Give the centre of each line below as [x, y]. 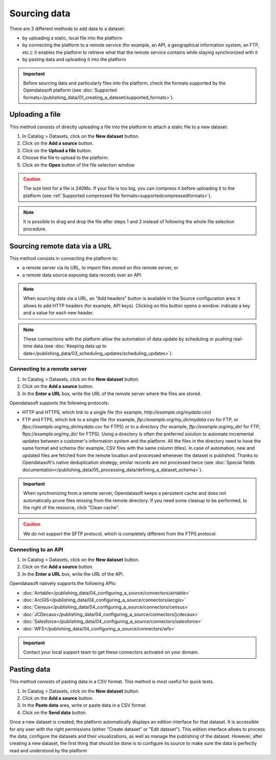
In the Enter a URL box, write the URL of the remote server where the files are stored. [112, 394]
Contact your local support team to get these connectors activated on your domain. [111, 652]
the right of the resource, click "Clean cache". [71, 508]
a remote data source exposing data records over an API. [82, 275]
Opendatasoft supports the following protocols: [59, 403]
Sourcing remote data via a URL [61, 246]
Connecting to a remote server [48, 369]
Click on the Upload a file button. [57, 150]
